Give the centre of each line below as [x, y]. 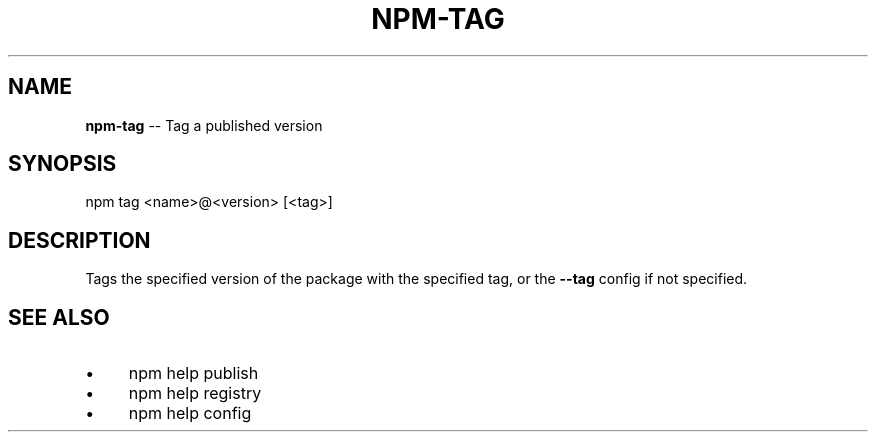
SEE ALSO [59, 317]
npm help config [190, 413]
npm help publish [193, 373]
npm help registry [195, 393]
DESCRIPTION [79, 240]
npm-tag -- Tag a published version [204, 125]
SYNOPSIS [62, 164]
